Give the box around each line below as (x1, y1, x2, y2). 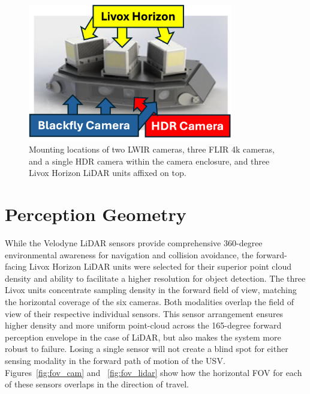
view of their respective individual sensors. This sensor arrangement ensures (5, 307, 284, 320)
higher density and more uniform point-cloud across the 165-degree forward (5, 319, 282, 332)
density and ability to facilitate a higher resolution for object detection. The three (5, 271, 306, 284)
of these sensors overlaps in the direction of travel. (5, 378, 189, 390)
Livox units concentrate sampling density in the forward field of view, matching (5, 283, 297, 296)
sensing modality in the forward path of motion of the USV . (5, 354, 225, 366)
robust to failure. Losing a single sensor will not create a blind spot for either (5, 342, 288, 355)
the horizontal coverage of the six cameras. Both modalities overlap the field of (5, 295, 294, 308)
